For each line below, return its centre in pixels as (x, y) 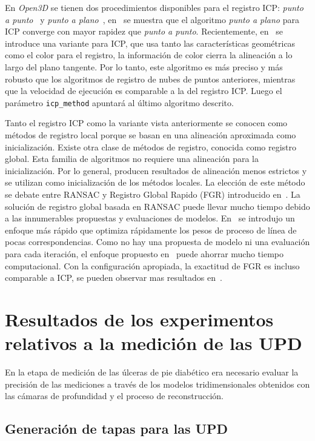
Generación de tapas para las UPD (117, 429)
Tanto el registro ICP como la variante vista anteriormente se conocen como (146, 123)
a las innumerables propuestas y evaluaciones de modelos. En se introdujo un (150, 218)
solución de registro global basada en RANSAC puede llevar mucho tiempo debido (157, 206)
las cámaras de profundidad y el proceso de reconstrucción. (114, 396)
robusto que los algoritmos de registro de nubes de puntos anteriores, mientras (150, 79)
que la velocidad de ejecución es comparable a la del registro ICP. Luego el (144, 91)
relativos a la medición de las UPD (154, 343)
